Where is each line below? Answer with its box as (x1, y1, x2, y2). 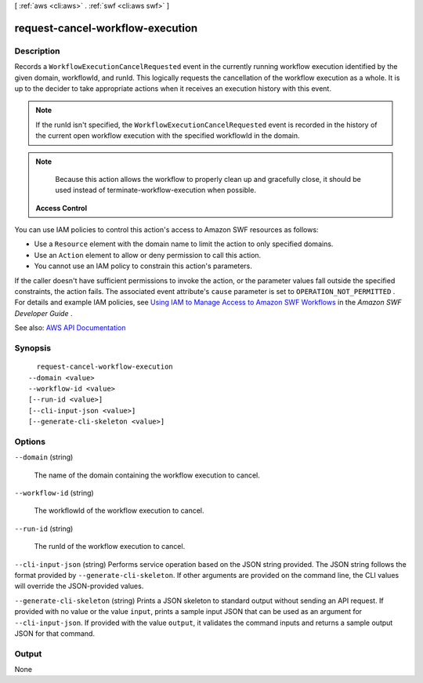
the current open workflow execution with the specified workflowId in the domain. (35, 131, 301, 140)
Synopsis (14, 342, 51, 353)
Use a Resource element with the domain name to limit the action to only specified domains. (34, 239, 334, 249)
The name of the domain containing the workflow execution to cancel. (34, 470, 260, 480)
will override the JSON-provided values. (14, 581, 144, 591)
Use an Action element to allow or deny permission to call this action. (34, 250, 262, 260)
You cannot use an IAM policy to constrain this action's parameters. (34, 261, 252, 271)
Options (14, 436, 46, 447)
